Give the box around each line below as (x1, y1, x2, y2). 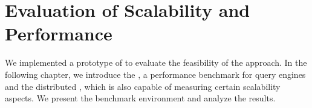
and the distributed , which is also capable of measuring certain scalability (5, 80, 281, 92)
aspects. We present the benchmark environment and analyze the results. (5, 92, 276, 104)
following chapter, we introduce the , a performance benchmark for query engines (5, 68, 306, 80)
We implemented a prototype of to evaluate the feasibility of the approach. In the (5, 56, 307, 69)
